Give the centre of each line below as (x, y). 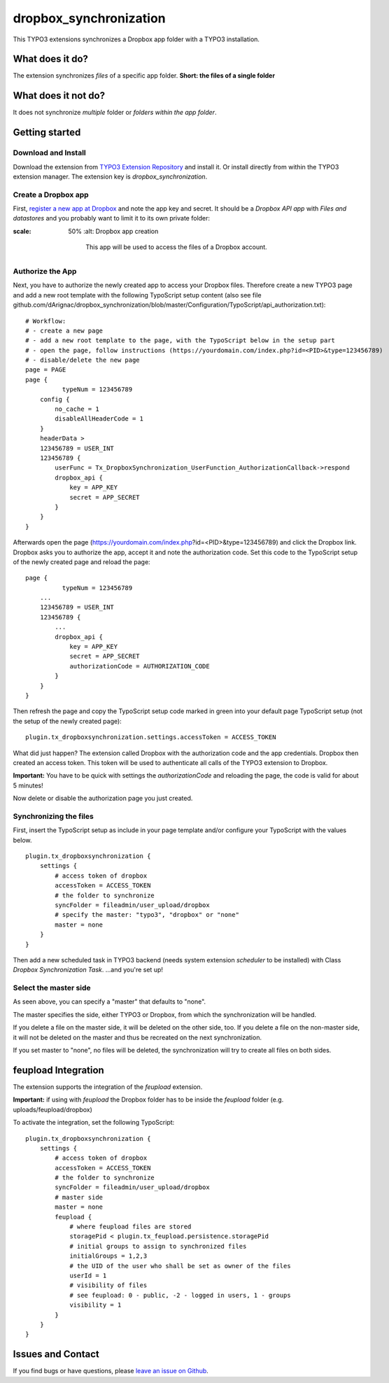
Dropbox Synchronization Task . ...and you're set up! (88, 970)
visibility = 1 (96, 1305)
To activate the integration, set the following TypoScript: (94, 1123)
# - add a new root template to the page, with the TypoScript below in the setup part (181, 341)
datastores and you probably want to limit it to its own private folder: (111, 218)
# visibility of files (108, 1285)
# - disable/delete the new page (83, 360)
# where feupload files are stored (130, 1227)
